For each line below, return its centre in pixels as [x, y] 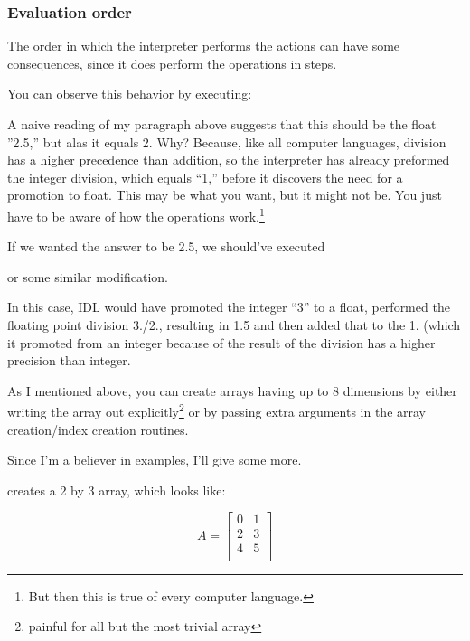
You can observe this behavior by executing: [130, 94]
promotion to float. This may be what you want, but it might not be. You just [225, 195]
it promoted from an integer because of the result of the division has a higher [221, 342]
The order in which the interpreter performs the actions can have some [204, 46]
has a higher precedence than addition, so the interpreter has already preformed [229, 160]
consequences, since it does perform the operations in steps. [172, 63]
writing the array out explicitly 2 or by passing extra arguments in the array [216, 410]
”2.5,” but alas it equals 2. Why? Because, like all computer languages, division [227, 141]
